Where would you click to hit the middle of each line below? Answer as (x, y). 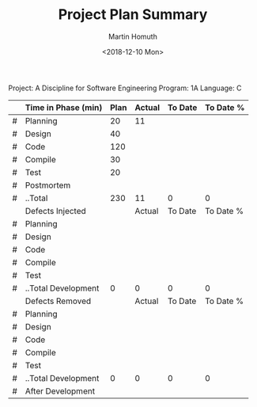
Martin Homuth (133, 36)
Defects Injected (56, 211)
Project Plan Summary (133, 15)
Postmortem (48, 185)
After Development (60, 391)
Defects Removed (58, 301)
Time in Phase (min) (64, 107)
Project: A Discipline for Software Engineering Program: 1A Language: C (125, 88)
